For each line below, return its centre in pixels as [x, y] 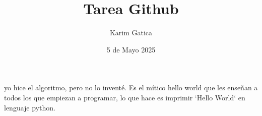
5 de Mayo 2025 [131, 49]
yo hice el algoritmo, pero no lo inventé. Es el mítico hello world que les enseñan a [131, 88]
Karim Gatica [131, 33]
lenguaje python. [30, 107]
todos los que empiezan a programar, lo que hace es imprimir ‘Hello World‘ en [125, 97]
